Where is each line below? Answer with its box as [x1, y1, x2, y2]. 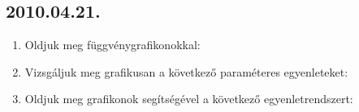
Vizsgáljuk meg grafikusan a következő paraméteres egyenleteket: [24, 63, 348, 80]
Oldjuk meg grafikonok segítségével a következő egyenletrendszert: [24, 90, 353, 107]
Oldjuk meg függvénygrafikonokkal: [24, 36, 201, 53]
